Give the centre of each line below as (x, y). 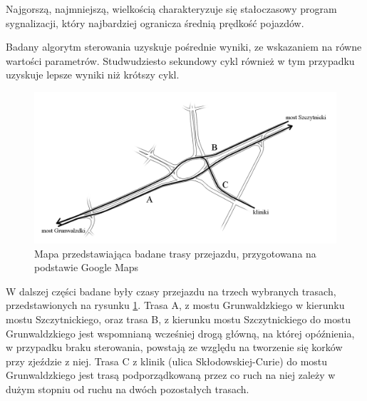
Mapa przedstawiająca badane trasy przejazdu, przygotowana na (175, 253)
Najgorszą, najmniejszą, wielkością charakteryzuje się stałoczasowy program (171, 9)
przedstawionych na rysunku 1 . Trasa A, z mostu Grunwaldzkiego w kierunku (175, 305)
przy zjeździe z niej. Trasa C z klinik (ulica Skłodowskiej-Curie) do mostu (167, 361)
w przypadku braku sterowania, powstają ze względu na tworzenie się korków (174, 347)
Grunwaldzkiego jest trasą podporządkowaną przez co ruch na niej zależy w (171, 375)
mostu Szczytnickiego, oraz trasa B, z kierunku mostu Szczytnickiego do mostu (178, 319)
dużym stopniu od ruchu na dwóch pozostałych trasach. (128, 389)
